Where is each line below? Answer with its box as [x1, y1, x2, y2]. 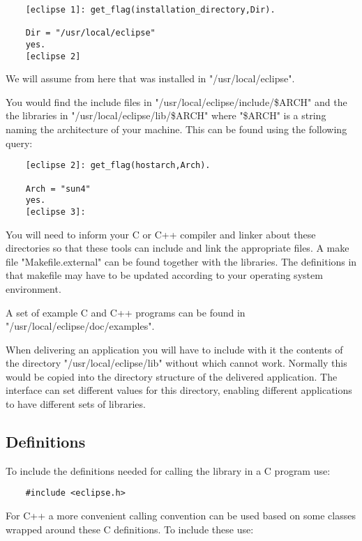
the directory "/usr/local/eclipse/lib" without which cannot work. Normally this [6, 356, 347, 370]
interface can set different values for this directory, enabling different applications [6, 383, 352, 397]
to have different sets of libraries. [6, 397, 146, 411]
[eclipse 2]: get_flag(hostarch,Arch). [25, 160, 211, 171]
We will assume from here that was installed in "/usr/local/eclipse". [6, 71, 295, 86]
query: [6, 135, 33, 150]
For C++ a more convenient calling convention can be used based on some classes [6, 508, 356, 523]
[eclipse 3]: [25, 206, 86, 217]
